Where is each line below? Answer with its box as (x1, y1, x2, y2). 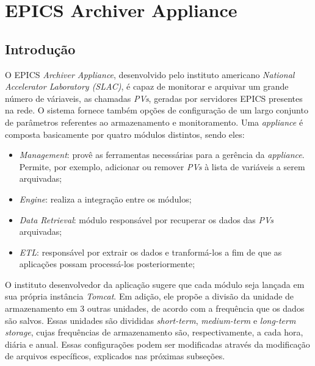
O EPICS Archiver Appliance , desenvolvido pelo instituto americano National (5, 68, 295, 81)
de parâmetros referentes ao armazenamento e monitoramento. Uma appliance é (5, 115, 303, 128)
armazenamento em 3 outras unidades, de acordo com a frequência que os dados (5, 302, 305, 315)
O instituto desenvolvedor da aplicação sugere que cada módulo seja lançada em (5, 278, 305, 290)
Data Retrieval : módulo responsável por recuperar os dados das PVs (19, 213, 274, 226)
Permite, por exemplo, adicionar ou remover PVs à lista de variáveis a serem (19, 160, 305, 173)
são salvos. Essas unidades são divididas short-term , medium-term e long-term (5, 314, 296, 326)
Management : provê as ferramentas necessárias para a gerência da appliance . (19, 148, 305, 161)
